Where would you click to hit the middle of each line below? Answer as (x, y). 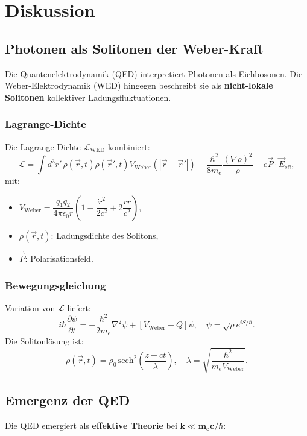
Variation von (30, 307)
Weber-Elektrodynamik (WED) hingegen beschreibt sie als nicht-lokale (139, 85)
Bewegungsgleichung (55, 285)
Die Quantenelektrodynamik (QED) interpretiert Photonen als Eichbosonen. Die (154, 73)
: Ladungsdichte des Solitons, (105, 235)
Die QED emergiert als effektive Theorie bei (91, 425)
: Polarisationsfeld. (59, 258)
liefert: (79, 307)
